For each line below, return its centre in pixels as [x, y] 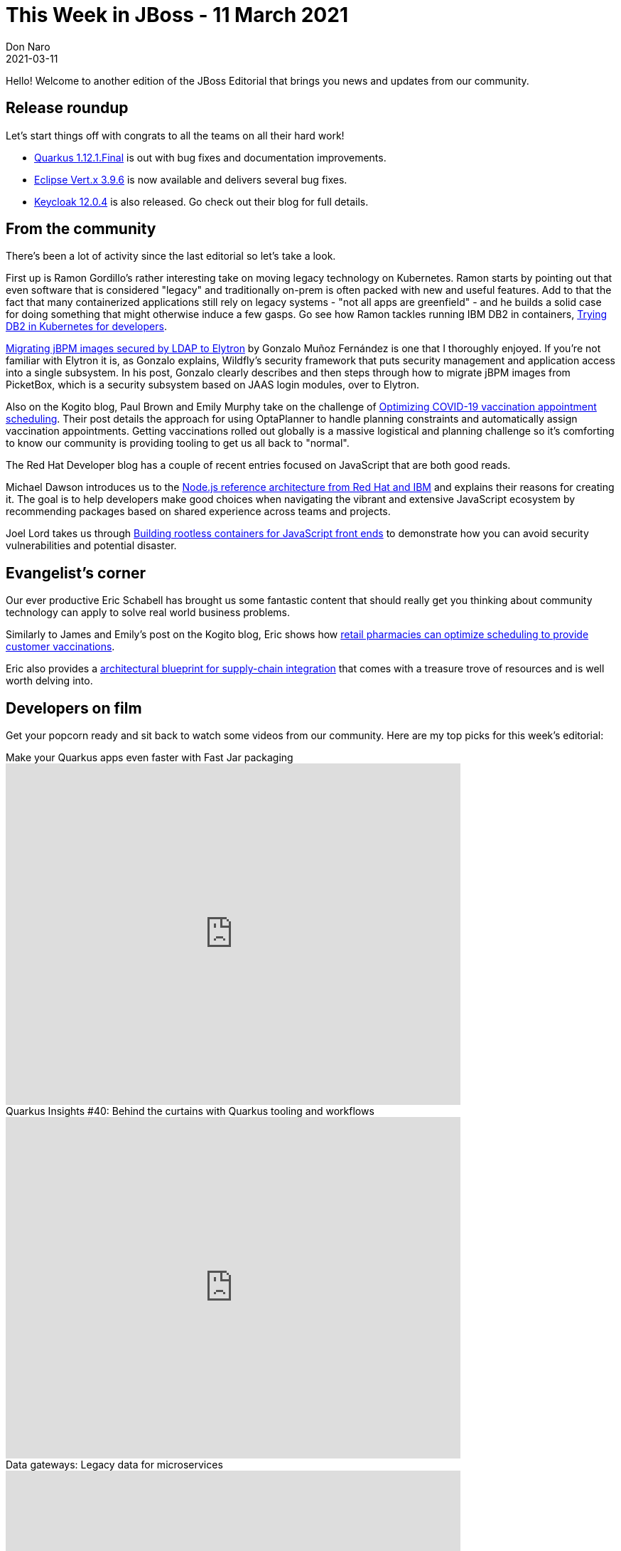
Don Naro [28, 46]
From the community [81, 229]
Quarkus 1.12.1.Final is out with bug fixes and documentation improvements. [210, 157]
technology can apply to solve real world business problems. [148, 613]
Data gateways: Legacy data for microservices [114, 1465]
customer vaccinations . [60, 647]
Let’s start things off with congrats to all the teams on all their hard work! [175, 135]
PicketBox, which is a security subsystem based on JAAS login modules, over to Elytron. [213, 385]
